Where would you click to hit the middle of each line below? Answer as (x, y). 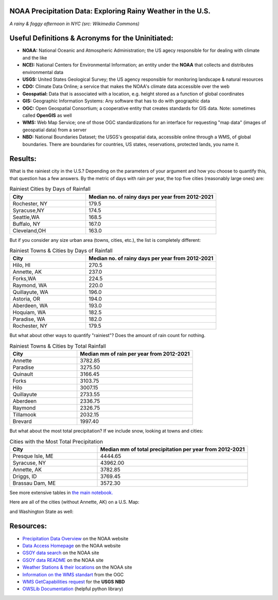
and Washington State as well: (41, 511)
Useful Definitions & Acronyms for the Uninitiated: (91, 38)
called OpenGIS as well (47, 115)
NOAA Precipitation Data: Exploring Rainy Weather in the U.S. (110, 11)
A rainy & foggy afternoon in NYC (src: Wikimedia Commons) (75, 24)
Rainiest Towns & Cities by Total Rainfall (58, 346)
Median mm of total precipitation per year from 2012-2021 (172, 449)
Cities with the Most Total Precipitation (56, 442)
